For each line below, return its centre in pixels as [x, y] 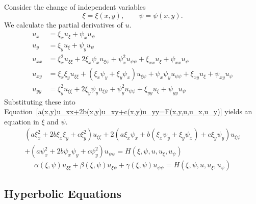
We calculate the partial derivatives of [63, 24]
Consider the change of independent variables [75, 7]
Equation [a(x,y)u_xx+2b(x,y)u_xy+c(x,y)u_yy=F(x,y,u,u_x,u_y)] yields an [128, 111]
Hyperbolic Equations [63, 193]
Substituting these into [40, 101]
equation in [22, 121]
